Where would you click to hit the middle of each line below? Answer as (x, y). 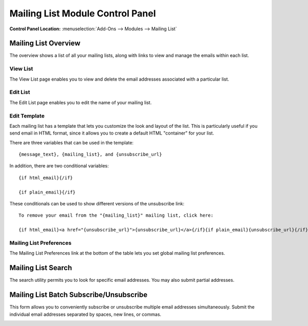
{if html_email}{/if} (46, 178)
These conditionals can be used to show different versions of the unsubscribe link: (97, 204)
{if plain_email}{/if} (47, 192)
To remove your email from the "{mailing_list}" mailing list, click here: (116, 215)
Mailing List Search (41, 268)
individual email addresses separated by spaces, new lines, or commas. (85, 314)
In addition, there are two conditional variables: (59, 166)
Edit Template (27, 116)
